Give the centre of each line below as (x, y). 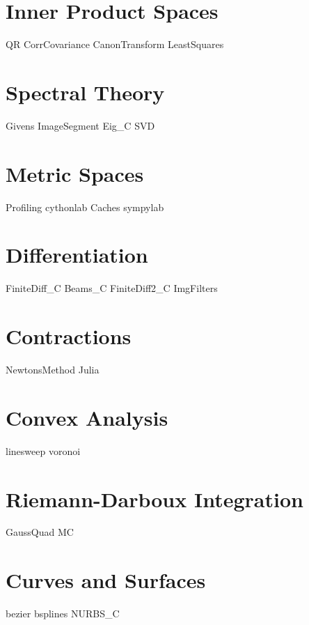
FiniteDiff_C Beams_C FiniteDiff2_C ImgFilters (112, 288)
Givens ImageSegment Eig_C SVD (80, 125)
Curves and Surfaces (106, 580)
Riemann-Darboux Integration (154, 499)
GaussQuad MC (40, 532)
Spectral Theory (85, 92)
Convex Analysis (87, 417)
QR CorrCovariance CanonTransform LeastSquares (115, 44)
